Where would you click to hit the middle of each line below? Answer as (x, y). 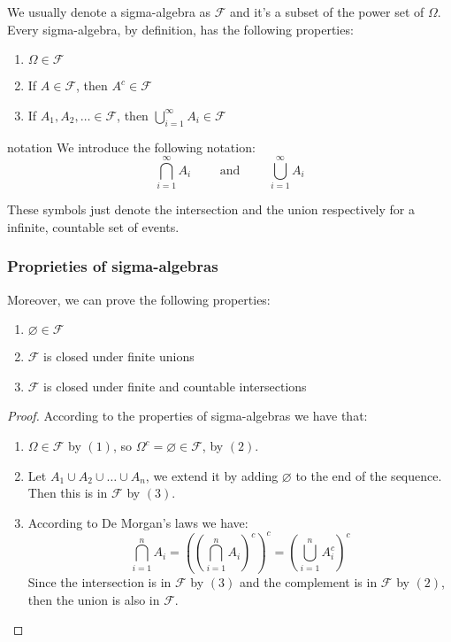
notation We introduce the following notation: (131, 147)
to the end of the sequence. (369, 475)
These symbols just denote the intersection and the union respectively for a (211, 209)
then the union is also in (94, 599)
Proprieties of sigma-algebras (113, 266)
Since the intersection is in (99, 582)
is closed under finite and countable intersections (175, 386)
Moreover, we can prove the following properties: (139, 299)
